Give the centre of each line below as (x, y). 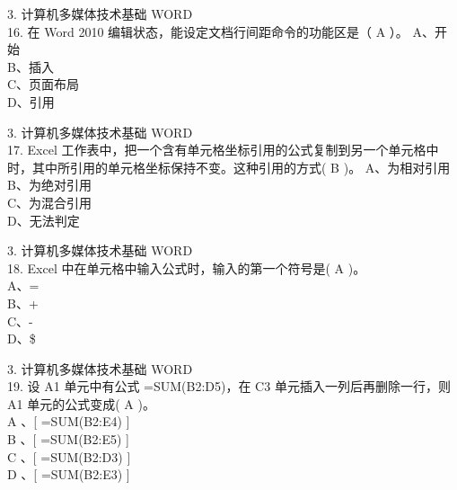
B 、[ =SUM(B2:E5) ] (68, 439)
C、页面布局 (44, 84)
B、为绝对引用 (49, 185)
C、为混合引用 (50, 202)
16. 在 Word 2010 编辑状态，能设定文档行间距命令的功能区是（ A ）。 (208, 31)
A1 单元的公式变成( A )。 (81, 403)
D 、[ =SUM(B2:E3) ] (69, 474)
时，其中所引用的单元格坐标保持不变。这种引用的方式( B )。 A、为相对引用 (229, 167)
